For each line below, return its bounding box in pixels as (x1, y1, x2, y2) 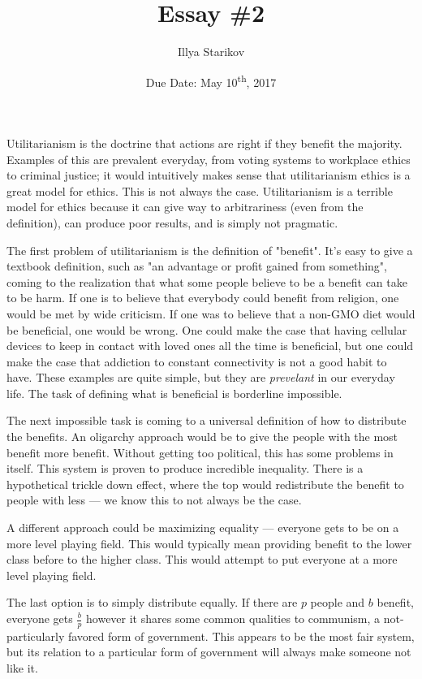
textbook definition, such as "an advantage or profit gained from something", (6, 257, 387, 275)
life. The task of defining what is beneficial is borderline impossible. (6, 384, 342, 401)
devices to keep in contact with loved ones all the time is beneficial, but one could (6, 337, 414, 354)
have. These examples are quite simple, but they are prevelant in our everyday (6, 369, 395, 386)
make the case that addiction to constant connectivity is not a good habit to (6, 352, 387, 370)
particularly (6, 627, 65, 644)
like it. (6, 660, 38, 677)
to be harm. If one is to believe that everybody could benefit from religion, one (6, 289, 399, 306)
